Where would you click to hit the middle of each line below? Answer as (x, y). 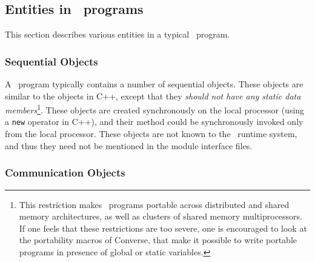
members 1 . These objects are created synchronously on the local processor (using (155, 109)
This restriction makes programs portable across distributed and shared (154, 204)
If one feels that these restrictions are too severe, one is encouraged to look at (163, 228)
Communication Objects (65, 173)
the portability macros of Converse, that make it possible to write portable (158, 240)
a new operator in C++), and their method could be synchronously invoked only (154, 122)
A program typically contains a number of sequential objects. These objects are (154, 84)
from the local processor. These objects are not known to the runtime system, (151, 134)
